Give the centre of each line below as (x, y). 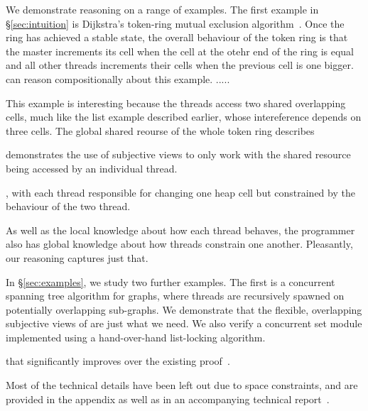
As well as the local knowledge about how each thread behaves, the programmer (180, 230)
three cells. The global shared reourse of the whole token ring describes (160, 130)
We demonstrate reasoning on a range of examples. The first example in (162, 9)
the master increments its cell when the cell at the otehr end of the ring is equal (180, 51)
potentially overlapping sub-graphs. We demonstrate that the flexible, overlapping (184, 309)
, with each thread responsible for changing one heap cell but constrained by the (180, 192)
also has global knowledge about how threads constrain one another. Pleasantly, (179, 244)
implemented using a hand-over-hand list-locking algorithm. (136, 337)
